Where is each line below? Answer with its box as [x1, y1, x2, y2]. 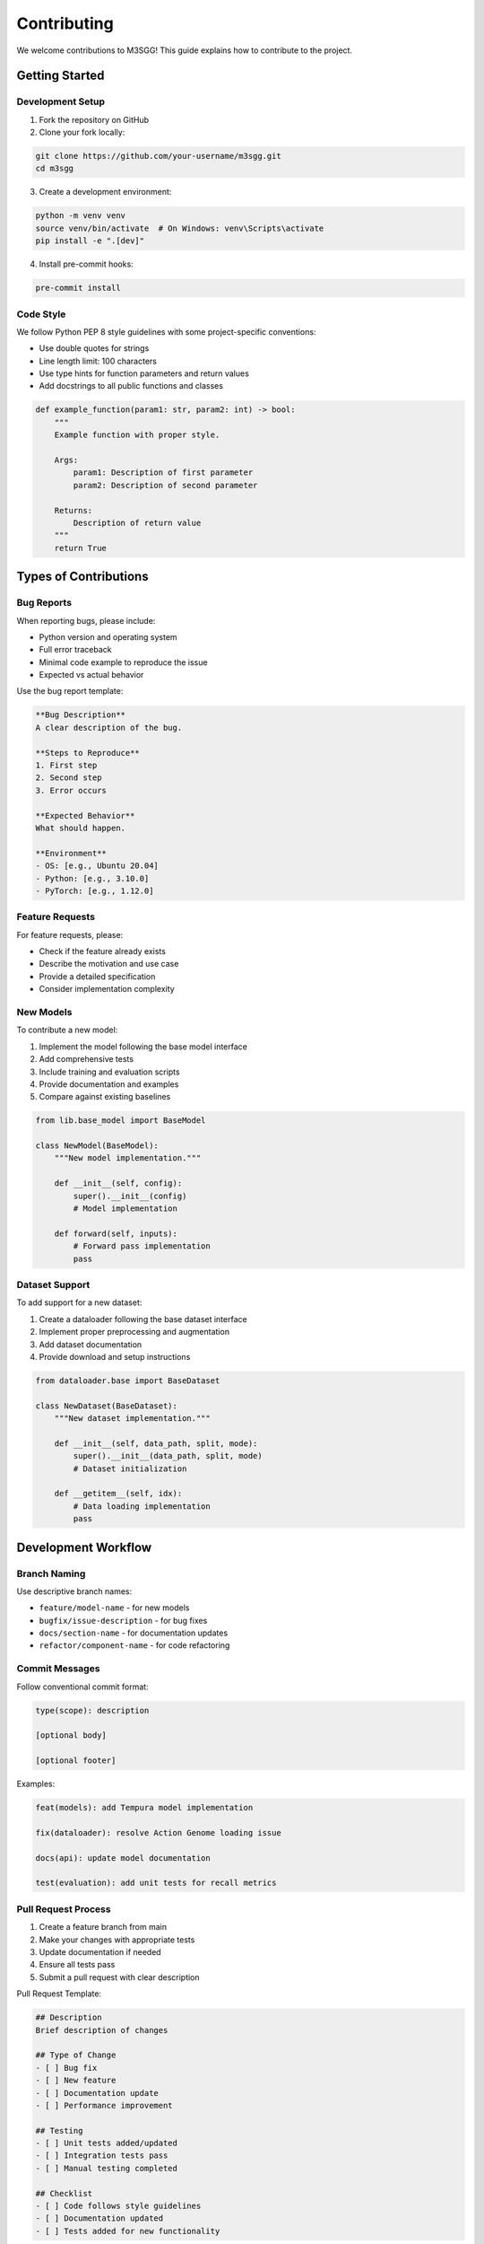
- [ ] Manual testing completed [35, 2163, 178, 2173]
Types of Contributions [16, 569, 149, 584]
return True [54, 543, 108, 553]
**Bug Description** [35, 710, 125, 720]
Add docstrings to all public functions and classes [39, 381, 224, 391]
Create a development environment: [39, 187, 172, 197]
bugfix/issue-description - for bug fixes [39, 1615, 208, 1626]
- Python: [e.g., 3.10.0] [35, 873, 150, 883]
